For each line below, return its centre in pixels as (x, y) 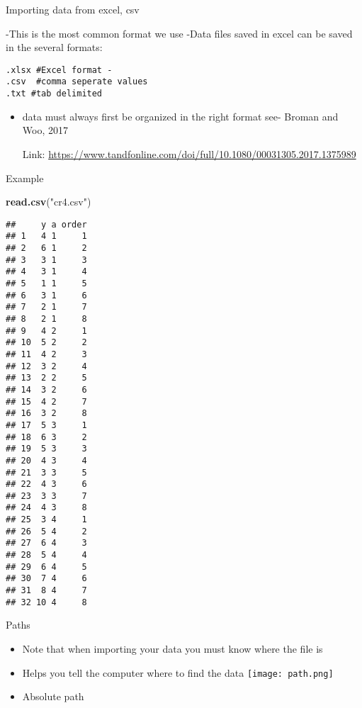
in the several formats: (54, 47)
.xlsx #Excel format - (59, 70)
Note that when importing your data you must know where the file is (172, 648)
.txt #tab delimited (54, 94)
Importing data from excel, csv (73, 9)
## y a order (46, 224)
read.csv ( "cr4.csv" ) (49, 202)
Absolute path (53, 696)
